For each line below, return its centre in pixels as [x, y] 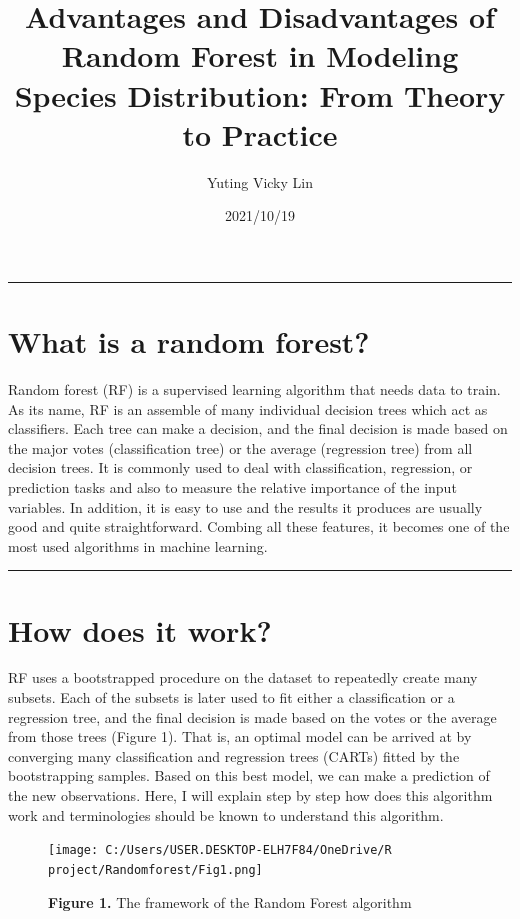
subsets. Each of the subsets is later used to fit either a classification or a [231, 697]
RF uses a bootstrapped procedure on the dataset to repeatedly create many [243, 677]
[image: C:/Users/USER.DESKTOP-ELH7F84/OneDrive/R [220, 850]
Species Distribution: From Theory [260, 94]
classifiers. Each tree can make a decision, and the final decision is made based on [258, 428]
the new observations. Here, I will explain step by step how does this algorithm [250, 795]
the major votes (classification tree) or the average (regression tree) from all [240, 447]
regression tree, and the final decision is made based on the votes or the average [252, 716]
